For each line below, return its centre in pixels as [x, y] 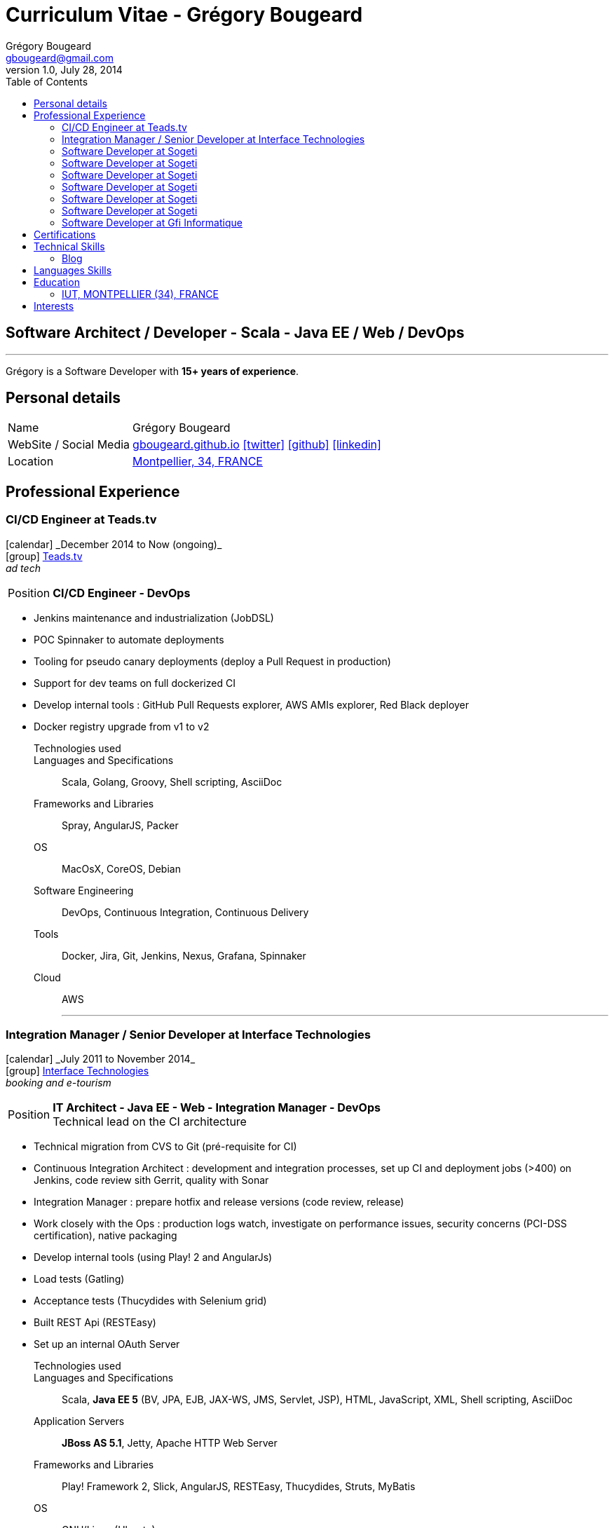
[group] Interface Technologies [77, 1071]
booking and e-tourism [59, 1083]
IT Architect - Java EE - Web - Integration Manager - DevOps [217, 1108]
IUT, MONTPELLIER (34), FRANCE [140, 294]
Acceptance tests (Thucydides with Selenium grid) [150, 1301]
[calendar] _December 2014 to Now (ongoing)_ [114, 544]
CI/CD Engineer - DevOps [122, 593]
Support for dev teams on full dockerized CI [135, 683]
